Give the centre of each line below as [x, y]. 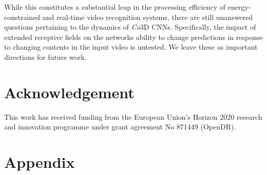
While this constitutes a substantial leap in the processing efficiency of [115, 7]
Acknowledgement [69, 92]
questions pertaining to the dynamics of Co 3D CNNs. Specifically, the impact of [130, 27]
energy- [239, 7]
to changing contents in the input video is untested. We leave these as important [131, 47]
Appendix [40, 162]
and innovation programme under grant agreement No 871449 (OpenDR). [120, 127]
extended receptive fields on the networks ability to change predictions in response [133, 37]
